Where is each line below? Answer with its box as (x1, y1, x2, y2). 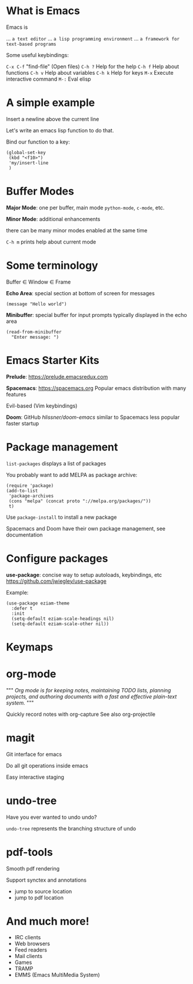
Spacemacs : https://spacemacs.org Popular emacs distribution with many (6, 384, 187, 392)
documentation (6, 531, 43, 538)
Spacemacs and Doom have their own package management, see (6, 525, 166, 532)
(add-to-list (6, 488, 38, 493)
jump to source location (14, 888, 72, 895)
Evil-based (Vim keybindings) (6, 402, 78, 409)
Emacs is (6, 24, 28, 31)
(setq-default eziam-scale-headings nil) (11, 616, 115, 622)
